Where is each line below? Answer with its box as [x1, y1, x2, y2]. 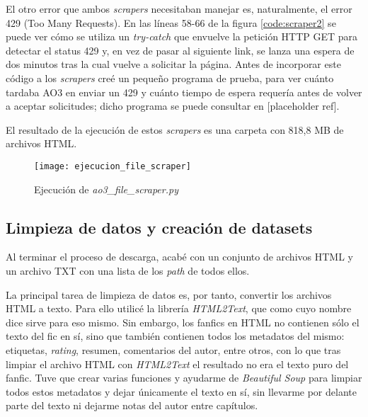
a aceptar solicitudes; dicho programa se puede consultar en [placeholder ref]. [6, 98, 340, 113]
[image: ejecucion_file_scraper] [34, 161, 191, 171]
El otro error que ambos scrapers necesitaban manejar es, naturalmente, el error [6, 1, 352, 16]
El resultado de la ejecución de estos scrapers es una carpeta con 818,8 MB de [6, 122, 344, 137]
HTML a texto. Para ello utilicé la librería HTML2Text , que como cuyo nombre [6, 301, 352, 316]
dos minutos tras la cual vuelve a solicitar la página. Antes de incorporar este [6, 57, 341, 72]
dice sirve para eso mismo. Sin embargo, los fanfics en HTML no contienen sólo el [6, 314, 360, 329]
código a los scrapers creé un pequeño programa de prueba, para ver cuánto [6, 70, 334, 85]
